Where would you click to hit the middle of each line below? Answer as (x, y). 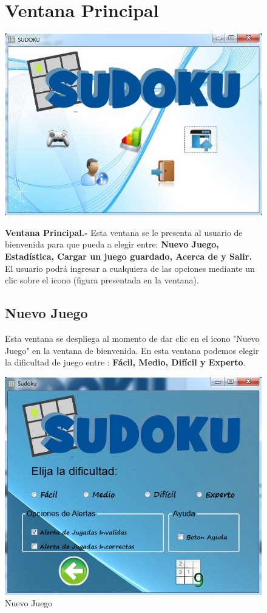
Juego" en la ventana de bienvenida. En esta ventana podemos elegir (132, 350)
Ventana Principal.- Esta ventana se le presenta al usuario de (124, 232)
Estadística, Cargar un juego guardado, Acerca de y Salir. (128, 256)
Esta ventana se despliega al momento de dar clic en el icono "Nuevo (132, 338)
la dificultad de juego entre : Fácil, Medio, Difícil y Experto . (125, 362)
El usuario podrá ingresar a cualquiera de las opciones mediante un (130, 268)
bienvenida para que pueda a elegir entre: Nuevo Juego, (112, 244)
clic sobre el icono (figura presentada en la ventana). (102, 280)
